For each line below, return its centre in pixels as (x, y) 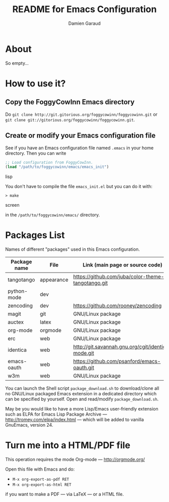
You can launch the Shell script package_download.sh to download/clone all (82, 388)
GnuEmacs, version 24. (29, 425)
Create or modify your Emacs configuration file (80, 136)
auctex (16, 322)
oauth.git (84, 368)
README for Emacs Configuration (84, 9)
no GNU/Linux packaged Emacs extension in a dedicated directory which (81, 394)
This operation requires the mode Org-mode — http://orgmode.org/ (75, 460)
